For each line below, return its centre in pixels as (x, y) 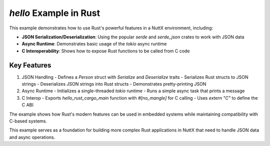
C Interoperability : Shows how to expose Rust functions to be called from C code (106, 51)
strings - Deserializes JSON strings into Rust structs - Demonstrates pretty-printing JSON (114, 84)
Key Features (30, 65)
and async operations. (32, 137)
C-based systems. (28, 121)
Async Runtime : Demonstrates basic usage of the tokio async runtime (94, 44)
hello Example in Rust (54, 13)
